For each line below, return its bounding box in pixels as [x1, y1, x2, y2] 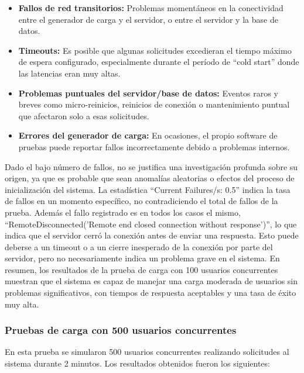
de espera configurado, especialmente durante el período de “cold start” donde [18, 56, 299, 68]
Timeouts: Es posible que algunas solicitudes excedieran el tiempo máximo [18, 44, 292, 56]
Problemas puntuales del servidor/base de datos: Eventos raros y [18, 87, 278, 99]
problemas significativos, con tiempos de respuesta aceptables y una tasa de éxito [5, 286, 296, 299]
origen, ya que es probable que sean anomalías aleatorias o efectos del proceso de [5, 172, 295, 184]
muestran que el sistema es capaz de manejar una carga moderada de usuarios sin [5, 275, 298, 287]
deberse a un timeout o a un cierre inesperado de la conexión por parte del [5, 240, 273, 253]
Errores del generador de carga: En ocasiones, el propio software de [18, 129, 278, 141]
